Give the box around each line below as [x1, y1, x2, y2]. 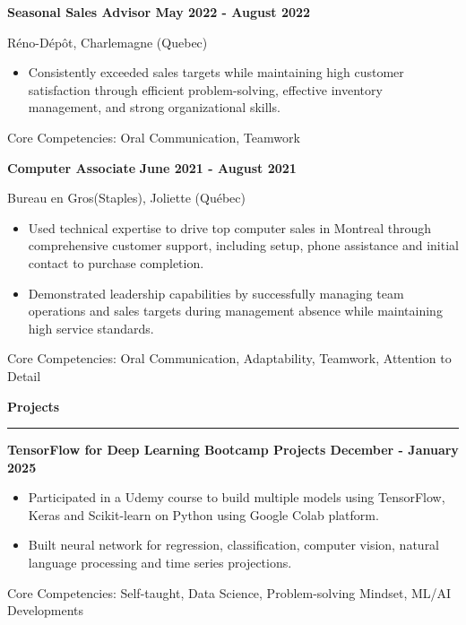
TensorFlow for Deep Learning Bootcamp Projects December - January [7, 440, 459, 459]
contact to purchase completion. [28, 253, 204, 272]
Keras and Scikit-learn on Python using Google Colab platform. [28, 505, 379, 524]
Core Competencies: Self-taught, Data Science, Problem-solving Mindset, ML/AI [7, 583, 452, 602]
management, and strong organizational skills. [28, 98, 280, 117]
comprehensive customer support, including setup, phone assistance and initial [28, 236, 459, 255]
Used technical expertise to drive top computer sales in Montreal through [28, 218, 432, 237]
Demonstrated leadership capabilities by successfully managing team [28, 283, 404, 302]
